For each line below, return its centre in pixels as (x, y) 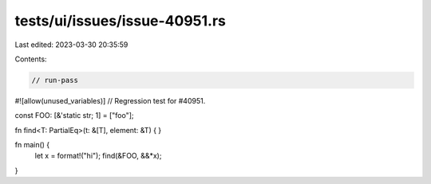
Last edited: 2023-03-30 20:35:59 (71, 45)
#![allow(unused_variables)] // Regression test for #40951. (110, 100)
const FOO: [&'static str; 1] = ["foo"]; (75, 115)
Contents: (31, 59)
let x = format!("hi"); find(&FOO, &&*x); (98, 156)
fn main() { (32, 145)
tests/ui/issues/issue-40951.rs (121, 21)
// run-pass (55, 80)
